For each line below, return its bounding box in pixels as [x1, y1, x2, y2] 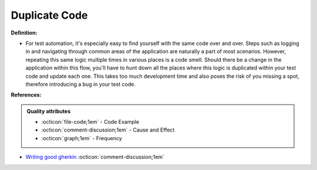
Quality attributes [26, 107, 70, 115]
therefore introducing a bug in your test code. [25, 81, 136, 88]
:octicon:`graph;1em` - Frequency [41, 134, 123, 141]
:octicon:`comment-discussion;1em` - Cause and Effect [41, 126, 175, 134]
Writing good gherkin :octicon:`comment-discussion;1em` [25, 154, 164, 161]
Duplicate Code [11, 9, 88, 22]
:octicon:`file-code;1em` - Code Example [41, 119, 140, 126]
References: [11, 91, 42, 99]
